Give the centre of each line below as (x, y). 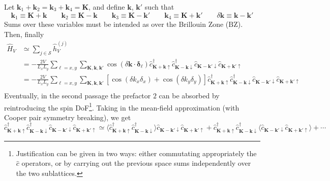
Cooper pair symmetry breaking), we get (68, 117)
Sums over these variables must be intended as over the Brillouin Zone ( (116, 24)
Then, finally (24, 34)
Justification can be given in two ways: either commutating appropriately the (136, 153)
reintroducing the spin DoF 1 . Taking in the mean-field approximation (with (122, 106)
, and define (107, 7)
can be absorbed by (189, 95)
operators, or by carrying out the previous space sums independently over (136, 163)
